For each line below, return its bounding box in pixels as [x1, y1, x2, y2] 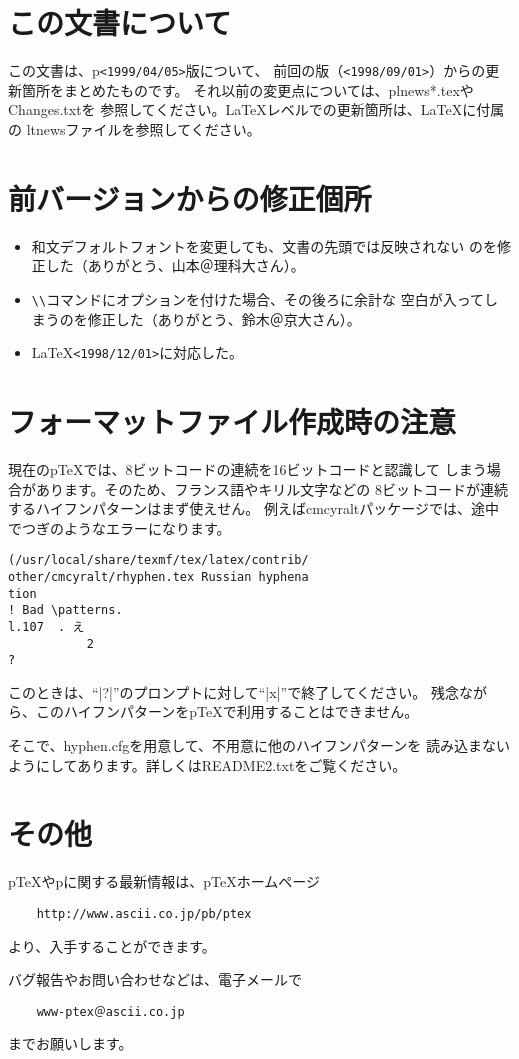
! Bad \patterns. [8, 603, 123, 618]
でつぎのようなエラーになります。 [8, 517, 231, 538]
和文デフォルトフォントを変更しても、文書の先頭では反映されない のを [31, 235, 497, 256]
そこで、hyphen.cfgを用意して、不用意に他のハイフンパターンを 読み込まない [8, 735, 511, 756]
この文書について [8, 2, 232, 43]
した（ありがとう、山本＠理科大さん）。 [45, 255, 305, 276]
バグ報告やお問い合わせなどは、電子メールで [8, 969, 302, 990]
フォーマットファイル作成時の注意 [8, 400, 457, 441]
